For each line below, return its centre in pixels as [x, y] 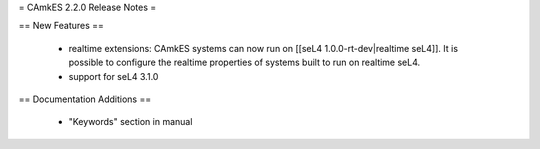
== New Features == [61, 26]
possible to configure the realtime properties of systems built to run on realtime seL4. [244, 62]
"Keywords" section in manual [130, 122]
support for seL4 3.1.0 [113, 76]
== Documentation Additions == [85, 99]
